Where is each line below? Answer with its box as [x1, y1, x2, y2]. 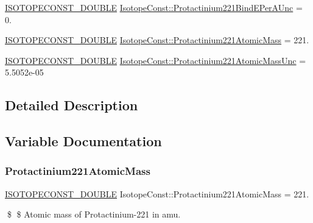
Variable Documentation [5, 132, 162, 150]
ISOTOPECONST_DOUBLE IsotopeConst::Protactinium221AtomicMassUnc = [5, 54, 306, 66]
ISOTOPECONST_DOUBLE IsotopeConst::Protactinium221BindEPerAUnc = [5, 1, 303, 13]
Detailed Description [5, 96, 138, 115]
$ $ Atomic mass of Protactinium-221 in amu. [7, 208, 181, 221]
